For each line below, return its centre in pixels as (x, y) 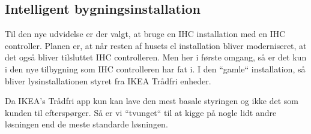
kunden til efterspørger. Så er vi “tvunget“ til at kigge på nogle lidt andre (141, 112)
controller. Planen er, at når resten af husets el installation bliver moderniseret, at (156, 45)
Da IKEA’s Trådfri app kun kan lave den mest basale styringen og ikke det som (152, 101)
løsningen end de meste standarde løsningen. (86, 124)
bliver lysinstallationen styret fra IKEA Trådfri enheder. (108, 80)
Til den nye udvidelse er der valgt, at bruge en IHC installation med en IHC (145, 34)
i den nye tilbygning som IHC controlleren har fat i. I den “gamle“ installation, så (155, 68)
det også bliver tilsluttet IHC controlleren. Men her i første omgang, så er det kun (156, 57)
